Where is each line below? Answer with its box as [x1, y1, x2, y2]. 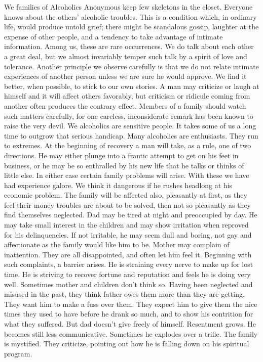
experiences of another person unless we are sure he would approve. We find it [4, 71, 247, 81]
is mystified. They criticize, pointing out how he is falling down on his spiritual [4, 338, 249, 349]
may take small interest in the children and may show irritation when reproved [4, 219, 249, 230]
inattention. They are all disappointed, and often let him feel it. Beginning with [4, 249, 252, 259]
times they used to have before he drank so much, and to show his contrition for [4, 308, 253, 319]
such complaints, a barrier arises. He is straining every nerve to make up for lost [4, 259, 253, 269]
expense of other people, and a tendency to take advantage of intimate [4, 31, 223, 41]
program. [4, 348, 32, 358]
